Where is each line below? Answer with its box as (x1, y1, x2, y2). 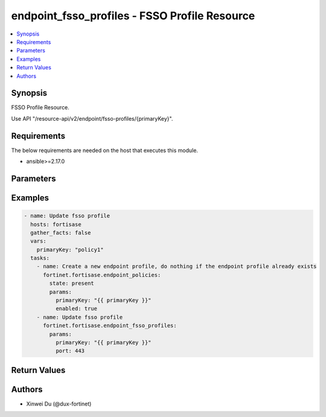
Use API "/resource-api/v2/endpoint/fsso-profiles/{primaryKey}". (11, 115, 173, 122)
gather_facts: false (30, 229, 91, 236)
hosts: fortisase (30, 221, 81, 228)
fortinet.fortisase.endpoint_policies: (43, 272, 161, 278)
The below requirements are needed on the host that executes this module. (11, 147, 199, 154)
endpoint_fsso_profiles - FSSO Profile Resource (11, 9, 255, 22)
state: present (49, 280, 95, 287)
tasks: (30, 255, 50, 262)
